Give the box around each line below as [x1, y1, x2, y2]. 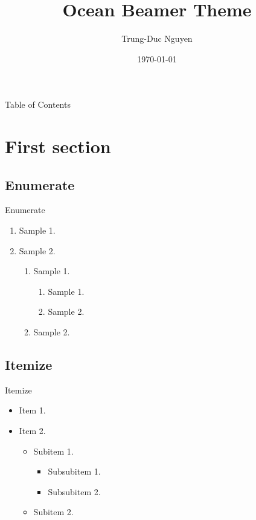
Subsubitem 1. [48, 465, 101, 478]
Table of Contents [5, 98, 71, 111]
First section [5, 134, 111, 159]
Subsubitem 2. [48, 485, 101, 498]
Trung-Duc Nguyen [121, 32, 193, 45]
